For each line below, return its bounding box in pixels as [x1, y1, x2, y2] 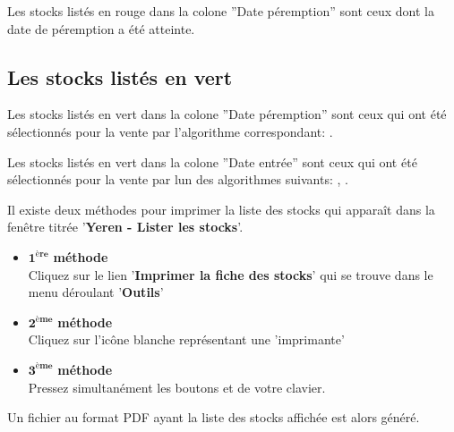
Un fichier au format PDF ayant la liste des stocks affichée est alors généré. [7, 408, 420, 427]
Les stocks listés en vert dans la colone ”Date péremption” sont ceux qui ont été [7, 105, 447, 123]
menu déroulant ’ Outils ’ [28, 283, 164, 301]
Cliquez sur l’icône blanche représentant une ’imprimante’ [28, 330, 345, 349]
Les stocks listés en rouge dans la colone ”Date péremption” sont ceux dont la [7, 2, 434, 20]
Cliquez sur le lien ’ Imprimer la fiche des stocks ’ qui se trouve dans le [28, 265, 433, 284]
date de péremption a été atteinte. [7, 19, 195, 38]
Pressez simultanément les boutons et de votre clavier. [28, 377, 326, 396]
